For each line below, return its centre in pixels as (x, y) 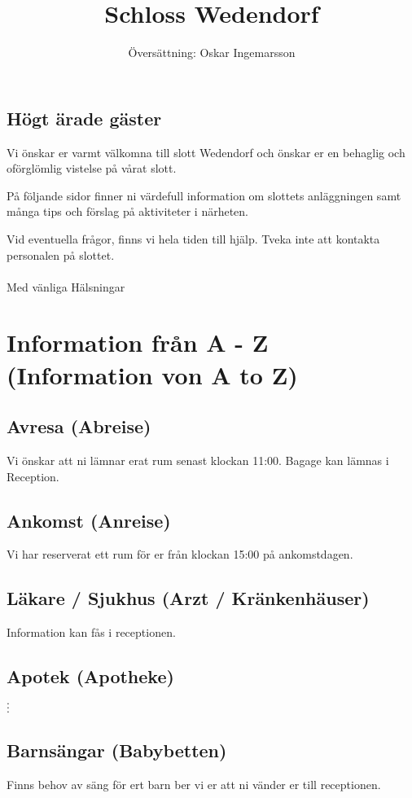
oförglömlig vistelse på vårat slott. (92, 168)
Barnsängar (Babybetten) (117, 750)
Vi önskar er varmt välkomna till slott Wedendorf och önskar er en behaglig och (206, 152)
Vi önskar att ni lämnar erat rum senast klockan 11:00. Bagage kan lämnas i (198, 460)
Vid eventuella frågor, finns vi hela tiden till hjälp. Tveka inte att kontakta (193, 238)
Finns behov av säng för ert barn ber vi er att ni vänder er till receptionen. (194, 785)
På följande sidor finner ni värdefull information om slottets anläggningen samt (204, 195)
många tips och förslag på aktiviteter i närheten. (128, 211)
